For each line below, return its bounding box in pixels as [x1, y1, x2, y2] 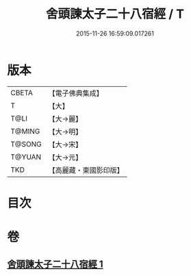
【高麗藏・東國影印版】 [48, 165, 125, 175]
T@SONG [10, 139, 42, 149]
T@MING [10, 126, 40, 136]
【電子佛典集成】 [48, 88, 104, 98]
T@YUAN [10, 152, 42, 162]
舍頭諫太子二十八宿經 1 [7, 258, 104, 271]
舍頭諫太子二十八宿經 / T [45, 6, 185, 22]
